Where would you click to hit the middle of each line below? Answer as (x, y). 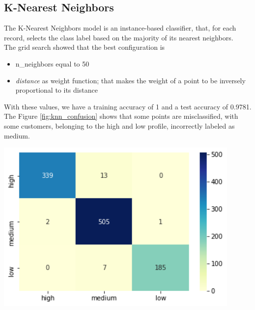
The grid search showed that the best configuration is (85, 47)
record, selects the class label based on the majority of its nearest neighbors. (119, 37)
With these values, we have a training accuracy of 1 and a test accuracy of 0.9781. (128, 106)
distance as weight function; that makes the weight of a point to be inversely (130, 80)
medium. (17, 135)
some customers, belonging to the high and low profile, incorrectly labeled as (119, 125)
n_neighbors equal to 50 (52, 63)
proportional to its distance (57, 90)
